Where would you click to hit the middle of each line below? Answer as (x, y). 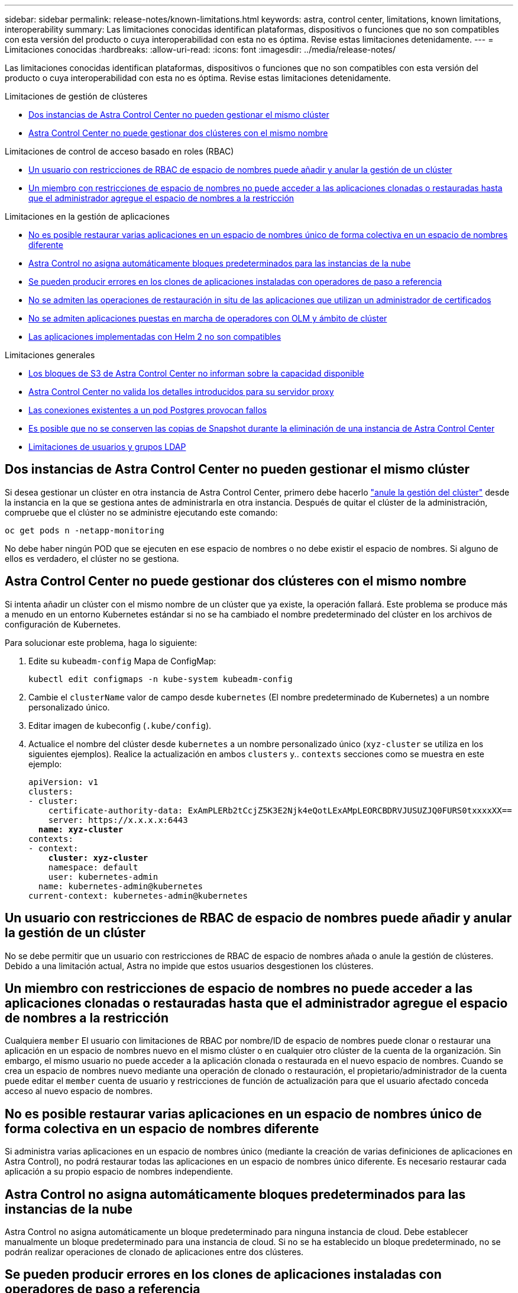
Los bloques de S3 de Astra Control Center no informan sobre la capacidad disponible (196, 373)
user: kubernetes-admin (103, 877)
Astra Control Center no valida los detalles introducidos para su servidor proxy (181, 392)
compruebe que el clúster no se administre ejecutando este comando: (141, 512)
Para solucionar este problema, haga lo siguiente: (101, 642)
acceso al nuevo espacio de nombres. (79, 1091)
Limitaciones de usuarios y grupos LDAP (107, 447)
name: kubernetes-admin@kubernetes (121, 886)
